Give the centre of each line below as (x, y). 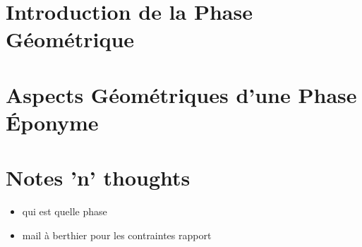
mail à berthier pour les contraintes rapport (117, 235)
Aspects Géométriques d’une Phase (181, 94)
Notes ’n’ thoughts (98, 177)
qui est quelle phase (65, 211)
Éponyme (52, 122)
